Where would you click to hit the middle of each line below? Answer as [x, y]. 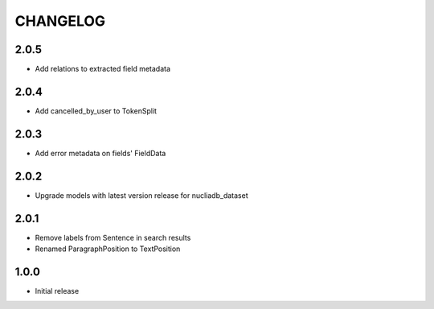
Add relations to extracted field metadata [103, 69]
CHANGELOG [60, 21]
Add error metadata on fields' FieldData [100, 153]
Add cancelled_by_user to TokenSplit [96, 111]
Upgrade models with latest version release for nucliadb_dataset [141, 195]
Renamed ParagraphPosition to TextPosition [108, 249]
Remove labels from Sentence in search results [113, 237]
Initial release [57, 290]
